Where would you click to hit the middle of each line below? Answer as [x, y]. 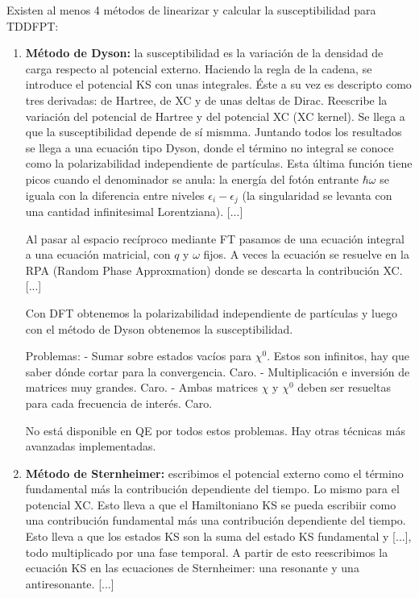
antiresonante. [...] [70, 583]
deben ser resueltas [344, 387]
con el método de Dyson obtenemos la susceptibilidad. [159, 328]
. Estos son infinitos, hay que [338, 356]
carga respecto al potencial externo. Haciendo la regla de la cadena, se [199, 68]
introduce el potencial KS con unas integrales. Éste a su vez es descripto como [218, 84]
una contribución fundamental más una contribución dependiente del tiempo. [216, 520]
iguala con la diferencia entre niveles [115, 195]
